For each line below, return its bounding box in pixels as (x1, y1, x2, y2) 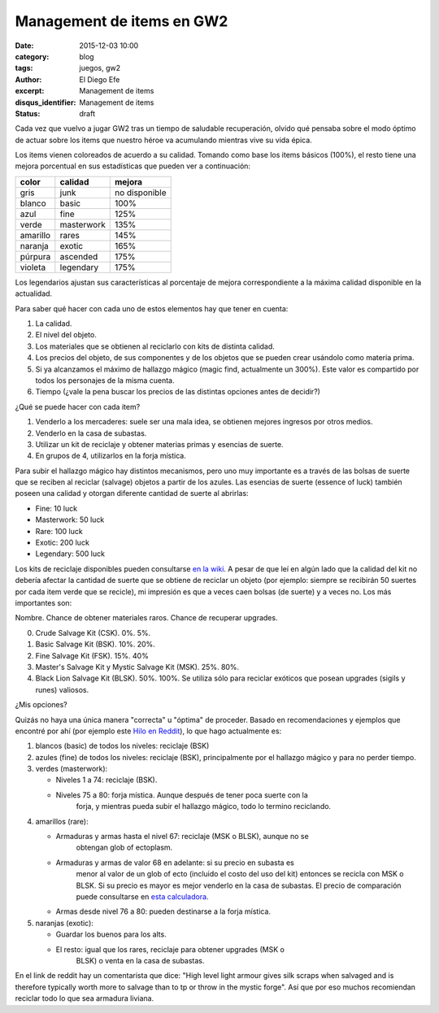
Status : (15, 108, 41, 118)
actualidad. (15, 289, 53, 298)
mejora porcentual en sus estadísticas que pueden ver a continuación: (15, 161, 251, 171)
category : (15, 51, 50, 61)
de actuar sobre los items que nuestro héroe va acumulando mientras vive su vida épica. (15, 135, 312, 145)
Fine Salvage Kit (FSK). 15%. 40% (35, 650, 150, 660)
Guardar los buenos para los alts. (55, 929, 167, 939)
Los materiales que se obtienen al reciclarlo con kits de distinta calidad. (35, 341, 276, 351)
